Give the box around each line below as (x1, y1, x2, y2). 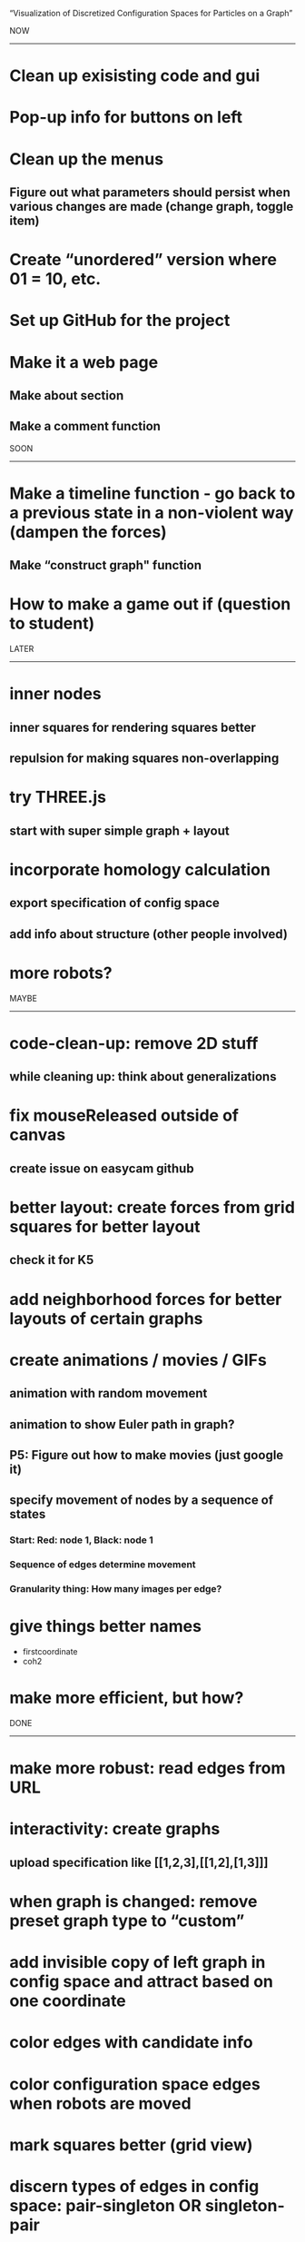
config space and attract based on (9, 1971, 274, 1992)
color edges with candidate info (9, 2032, 253, 2053)
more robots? (9, 963, 113, 983)
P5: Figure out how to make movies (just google (9, 1447, 284, 1463)
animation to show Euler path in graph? (9, 1417, 235, 1432)
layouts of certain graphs (9, 1308, 203, 1328)
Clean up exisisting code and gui (9, 65, 261, 86)
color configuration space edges (9, 2074, 261, 2094)
